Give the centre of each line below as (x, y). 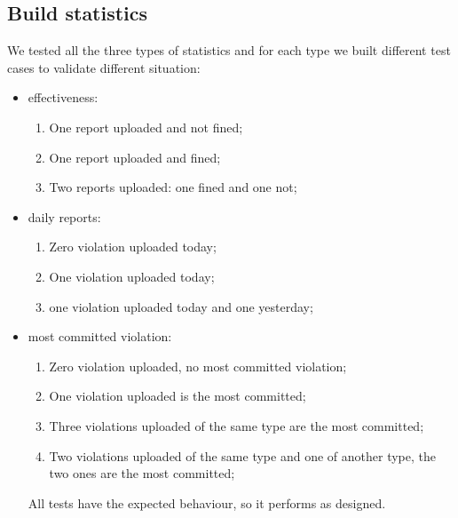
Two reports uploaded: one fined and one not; (173, 187)
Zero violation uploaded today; (133, 247)
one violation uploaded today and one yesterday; (181, 306)
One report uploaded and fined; (135, 157)
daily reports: (64, 216)
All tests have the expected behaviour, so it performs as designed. (207, 502)
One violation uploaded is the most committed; (178, 396)
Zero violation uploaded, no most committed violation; (198, 366)
